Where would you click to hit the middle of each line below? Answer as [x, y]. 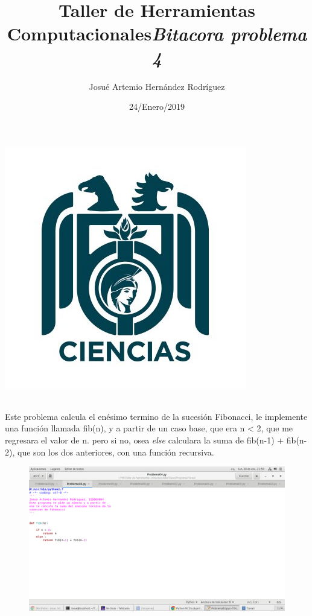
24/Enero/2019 [157, 106]
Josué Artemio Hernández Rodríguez [157, 86]
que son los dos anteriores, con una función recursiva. [116, 452]
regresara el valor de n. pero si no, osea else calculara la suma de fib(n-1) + [145, 440]
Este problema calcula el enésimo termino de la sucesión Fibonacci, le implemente [156, 416]
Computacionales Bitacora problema [157, 34]
